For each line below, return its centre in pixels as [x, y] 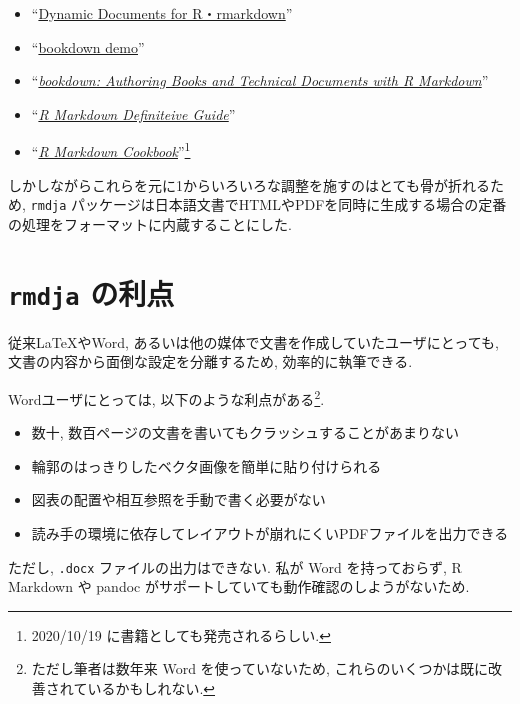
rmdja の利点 [91, 292]
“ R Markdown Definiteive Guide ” [133, 113]
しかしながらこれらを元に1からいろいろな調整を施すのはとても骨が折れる [249, 184]
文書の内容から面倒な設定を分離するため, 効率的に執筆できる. [210, 361]
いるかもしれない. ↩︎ [151, 687]
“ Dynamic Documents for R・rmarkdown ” [162, 13]
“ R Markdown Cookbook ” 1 [111, 150]
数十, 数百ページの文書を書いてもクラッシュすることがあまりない [245, 432]
